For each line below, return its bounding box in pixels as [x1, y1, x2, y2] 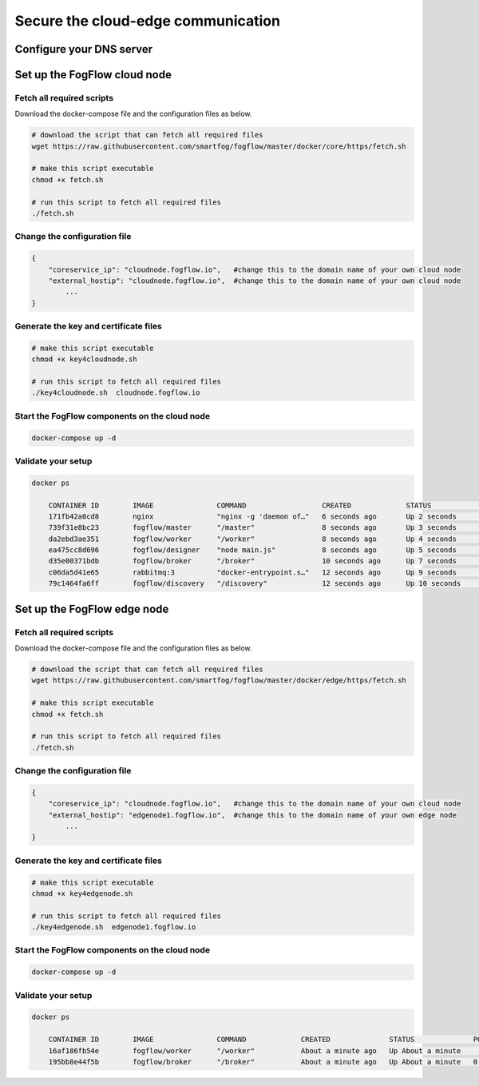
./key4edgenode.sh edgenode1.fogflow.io [31, 923, 196, 932]
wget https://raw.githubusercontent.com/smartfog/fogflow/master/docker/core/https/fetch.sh [31, 141, 406, 151]
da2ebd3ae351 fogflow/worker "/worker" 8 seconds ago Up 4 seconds [48, 534, 457, 543]
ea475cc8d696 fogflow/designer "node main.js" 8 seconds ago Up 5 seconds [48, 546, 457, 555]
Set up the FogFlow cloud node [14, 68, 172, 82]
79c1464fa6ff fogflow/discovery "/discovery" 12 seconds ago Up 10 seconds [48, 579, 461, 588]
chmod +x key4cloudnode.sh [31, 355, 137, 364]
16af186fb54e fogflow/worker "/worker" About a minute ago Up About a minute [48, 1046, 461, 1055]
